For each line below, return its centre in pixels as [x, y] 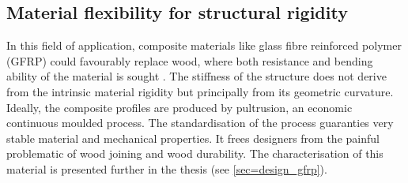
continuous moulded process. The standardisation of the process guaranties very [200, 123]
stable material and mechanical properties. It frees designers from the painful [193, 138]
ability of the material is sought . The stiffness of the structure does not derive [196, 76]
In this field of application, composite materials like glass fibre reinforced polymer [204, 45]
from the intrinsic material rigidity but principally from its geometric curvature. [200, 91]
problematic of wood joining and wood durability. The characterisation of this [195, 153]
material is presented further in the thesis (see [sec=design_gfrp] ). [167, 168]
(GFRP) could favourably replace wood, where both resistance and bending [190, 60]
